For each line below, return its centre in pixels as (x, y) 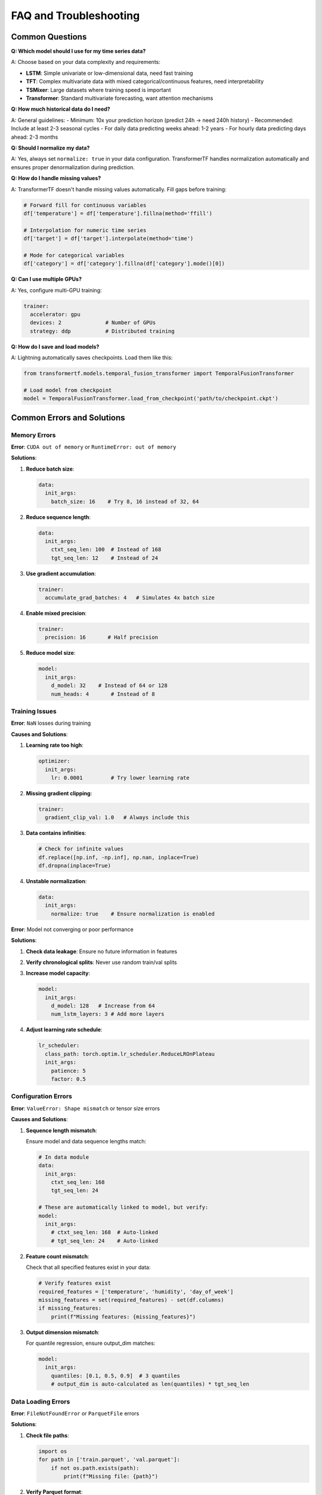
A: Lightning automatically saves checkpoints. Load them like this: (92, 358)
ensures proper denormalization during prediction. (73, 167)
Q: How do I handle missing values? (56, 178)
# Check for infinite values (81, 849)
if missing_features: (70, 1308)
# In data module (64, 1157)
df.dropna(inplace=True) (75, 866)
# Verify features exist (75, 1283)
